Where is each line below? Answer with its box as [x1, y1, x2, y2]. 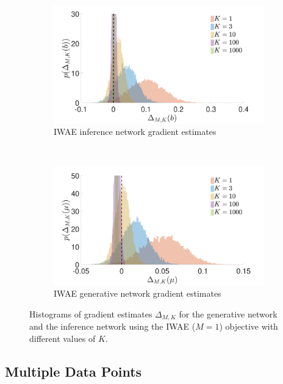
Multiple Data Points [5, 362, 142, 380]
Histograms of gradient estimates [29, 307, 152, 320]
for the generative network [179, 307, 278, 320]
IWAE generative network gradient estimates [54, 287, 221, 300]
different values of [29, 332, 96, 345]
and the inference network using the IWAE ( [29, 320, 196, 333]
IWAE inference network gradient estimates [54, 125, 217, 138]
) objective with [219, 320, 278, 333]
